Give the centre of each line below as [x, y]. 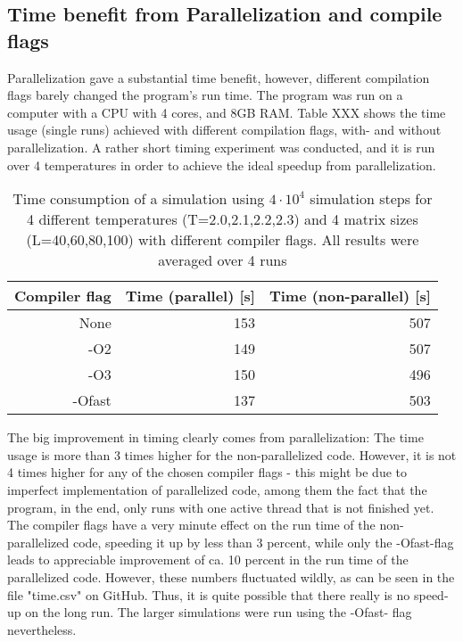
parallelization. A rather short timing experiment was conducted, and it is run [221, 147]
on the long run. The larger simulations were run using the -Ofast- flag [219, 612]
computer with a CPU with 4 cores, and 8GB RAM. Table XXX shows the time [227, 112]
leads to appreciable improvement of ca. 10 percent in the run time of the [208, 560]
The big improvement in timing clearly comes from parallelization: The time [215, 437]
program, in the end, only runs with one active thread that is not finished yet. [221, 507]
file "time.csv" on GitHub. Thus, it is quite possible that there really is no [209, 594]
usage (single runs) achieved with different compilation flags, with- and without [224, 130]
